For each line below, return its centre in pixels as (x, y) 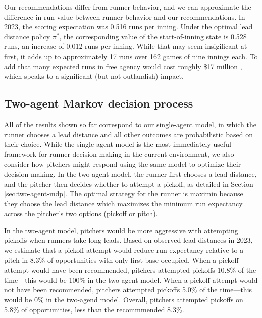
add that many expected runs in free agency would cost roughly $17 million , (123, 66)
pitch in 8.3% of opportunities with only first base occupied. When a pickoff (121, 260)
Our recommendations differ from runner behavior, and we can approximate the (128, 7)
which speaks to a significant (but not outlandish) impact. (94, 76)
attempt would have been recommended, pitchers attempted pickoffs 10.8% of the (130, 270)
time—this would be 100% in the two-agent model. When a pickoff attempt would (131, 279)
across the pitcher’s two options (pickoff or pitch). (81, 213)
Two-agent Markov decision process (99, 103)
